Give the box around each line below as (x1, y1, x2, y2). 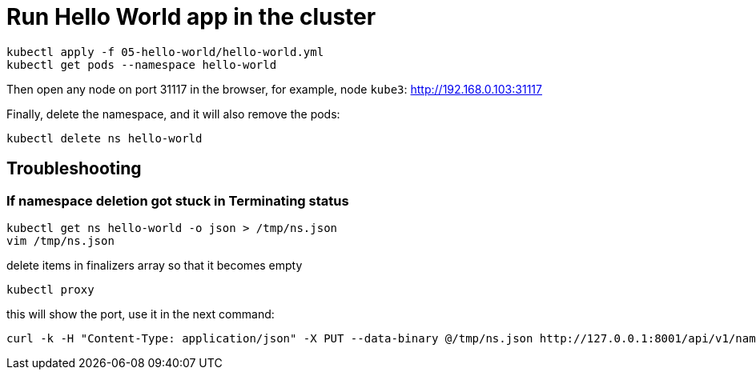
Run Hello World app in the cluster (6, 3, 376, 30)
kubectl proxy (6, 282, 94, 296)
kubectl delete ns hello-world (6, 131, 203, 145)
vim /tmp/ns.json (6, 234, 115, 247)
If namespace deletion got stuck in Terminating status (6, 192, 349, 209)
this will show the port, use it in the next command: (6, 306, 275, 321)
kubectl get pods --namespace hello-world (6, 58, 277, 71)
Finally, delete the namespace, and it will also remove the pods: (6, 106, 340, 121)
